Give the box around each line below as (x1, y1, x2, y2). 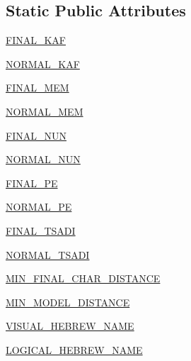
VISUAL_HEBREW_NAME (6, 318, 134, 333)
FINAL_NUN (6, 128, 66, 143)
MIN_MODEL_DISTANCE (6, 294, 130, 309)
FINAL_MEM (6, 80, 69, 95)
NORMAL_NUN (6, 152, 81, 167)
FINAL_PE (6, 175, 58, 190)
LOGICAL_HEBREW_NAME (6, 342, 143, 357)
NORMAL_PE (6, 199, 72, 214)
